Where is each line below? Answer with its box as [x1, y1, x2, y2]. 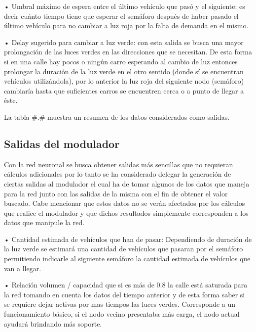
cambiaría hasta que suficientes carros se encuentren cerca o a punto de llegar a [4, 85, 244, 95]
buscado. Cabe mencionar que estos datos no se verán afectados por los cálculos [4, 198, 245, 208]
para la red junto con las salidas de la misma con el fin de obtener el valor [4, 188, 228, 198]
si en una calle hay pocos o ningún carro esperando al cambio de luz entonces [4, 56, 238, 66]
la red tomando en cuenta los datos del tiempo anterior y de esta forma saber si [4, 289, 245, 299]
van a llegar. [4, 263, 41, 273]
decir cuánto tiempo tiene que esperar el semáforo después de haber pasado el [4, 10, 239, 21]
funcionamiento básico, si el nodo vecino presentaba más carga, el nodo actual [4, 309, 240, 319]
